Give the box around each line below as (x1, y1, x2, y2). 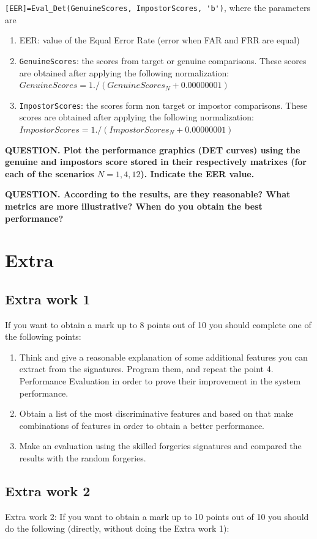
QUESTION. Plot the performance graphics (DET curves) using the (5, 143, 300, 156)
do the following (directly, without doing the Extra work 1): (5, 522, 229, 535)
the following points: (5, 330, 81, 343)
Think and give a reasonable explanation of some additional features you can (19, 350, 308, 363)
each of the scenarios (5, 167, 94, 180)
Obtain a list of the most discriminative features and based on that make (19, 407, 294, 420)
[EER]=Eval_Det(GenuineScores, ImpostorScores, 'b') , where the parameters (5, 1, 310, 13)
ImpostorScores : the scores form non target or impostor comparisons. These (19, 98, 308, 111)
